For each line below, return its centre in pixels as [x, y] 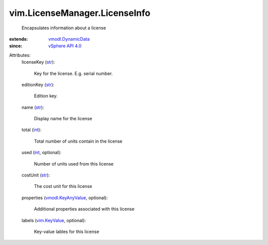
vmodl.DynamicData [69, 39]
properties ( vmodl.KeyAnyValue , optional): [65, 198]
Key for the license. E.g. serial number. [73, 73]
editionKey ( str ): [38, 84]
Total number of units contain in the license [78, 141]
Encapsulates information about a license [64, 28]
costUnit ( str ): [36, 175]
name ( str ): [33, 107]
